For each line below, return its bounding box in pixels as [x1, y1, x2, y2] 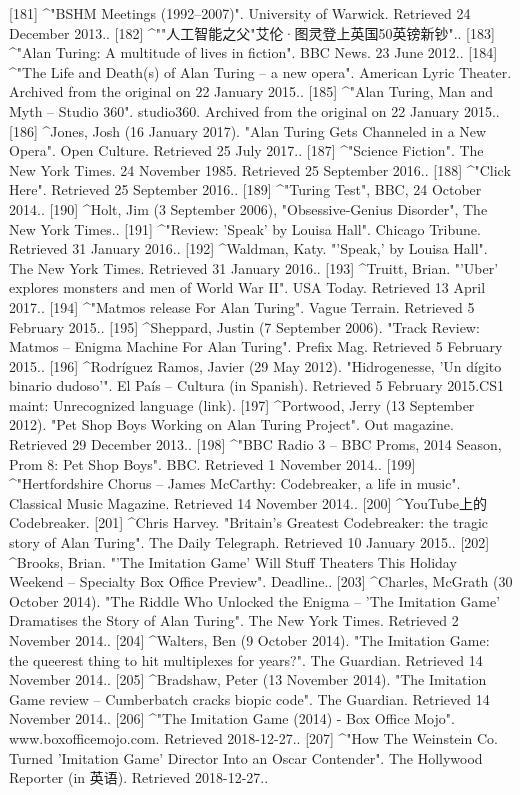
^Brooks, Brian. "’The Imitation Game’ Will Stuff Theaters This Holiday [9, 551, 457, 572]
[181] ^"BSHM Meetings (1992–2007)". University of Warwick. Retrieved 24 [9, 3, 471, 23]
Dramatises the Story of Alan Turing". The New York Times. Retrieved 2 [9, 610, 459, 631]
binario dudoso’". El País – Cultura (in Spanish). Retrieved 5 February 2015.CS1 [9, 375, 504, 396]
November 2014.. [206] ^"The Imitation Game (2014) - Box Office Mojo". [9, 708, 455, 729]
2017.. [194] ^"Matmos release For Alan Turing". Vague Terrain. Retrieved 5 [9, 296, 475, 317]
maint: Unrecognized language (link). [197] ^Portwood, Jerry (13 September [9, 394, 475, 415]
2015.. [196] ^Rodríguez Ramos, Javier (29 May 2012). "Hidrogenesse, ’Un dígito [9, 355, 502, 376]
